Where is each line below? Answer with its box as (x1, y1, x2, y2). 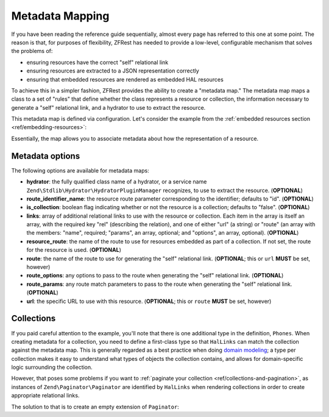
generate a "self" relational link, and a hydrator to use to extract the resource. (11, 104, 206, 111)
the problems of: (11, 48, 53, 55)
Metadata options (11, 151, 80, 161)
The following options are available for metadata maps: (11, 166, 149, 174)
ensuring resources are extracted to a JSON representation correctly (26, 67, 199, 74)
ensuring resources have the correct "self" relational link (26, 59, 169, 66)
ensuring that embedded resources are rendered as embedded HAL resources (26, 76, 224, 83)
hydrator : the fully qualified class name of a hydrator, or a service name (26, 178, 207, 185)
